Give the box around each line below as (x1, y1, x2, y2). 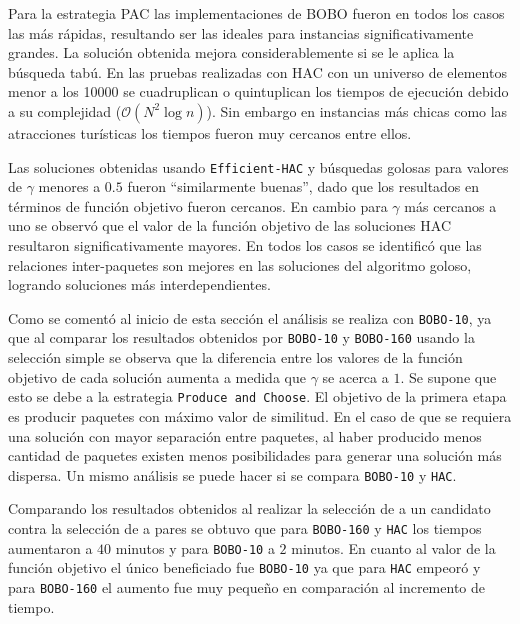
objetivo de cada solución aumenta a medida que (8, 366, 306, 387)
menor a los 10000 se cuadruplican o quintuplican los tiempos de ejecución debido (8, 81, 509, 102)
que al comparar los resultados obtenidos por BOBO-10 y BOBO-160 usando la (8, 327, 475, 348)
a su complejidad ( (8, 100, 122, 121)
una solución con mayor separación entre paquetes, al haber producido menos (8, 425, 482, 446)
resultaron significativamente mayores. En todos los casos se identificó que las (8, 235, 482, 255)
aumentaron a (8, 537, 93, 558)
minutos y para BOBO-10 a (115, 537, 275, 558)
